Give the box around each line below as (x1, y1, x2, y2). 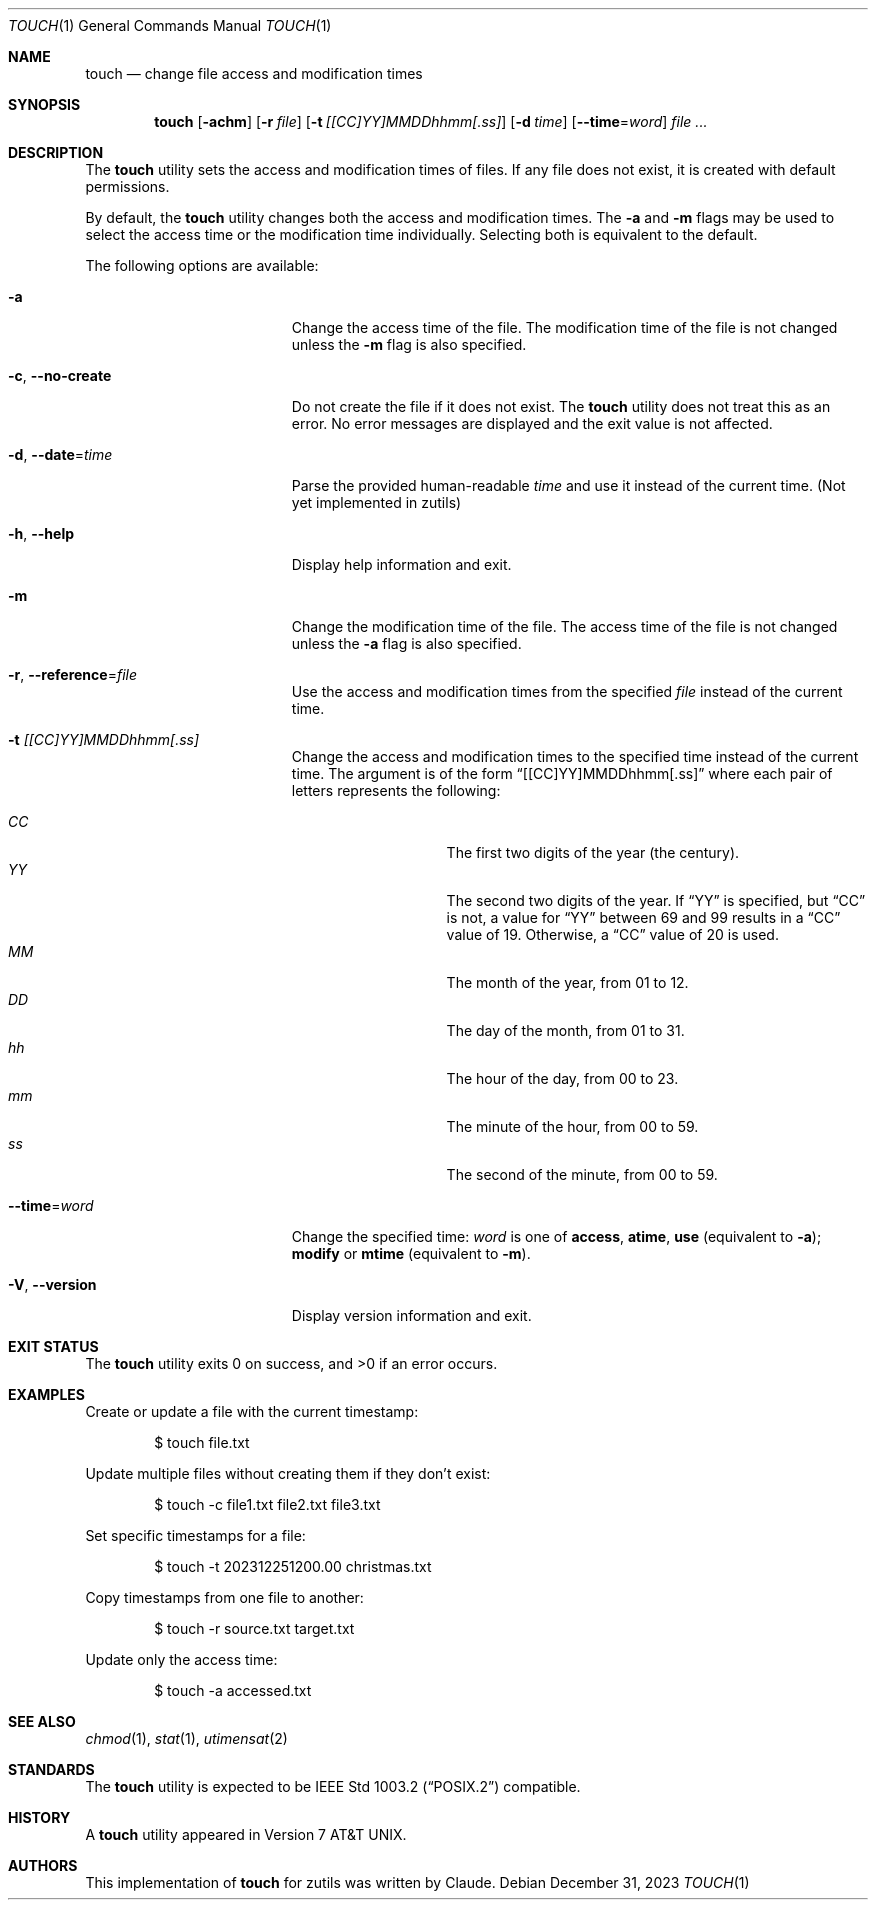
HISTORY (8, 1809, 71, 1826)
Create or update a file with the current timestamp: (85, 1403, 419, 1420)
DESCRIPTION (8, 144, 104, 161)
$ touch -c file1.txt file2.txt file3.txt (154, 1496, 381, 1513)
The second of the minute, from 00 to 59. (446, 1166, 718, 1183)
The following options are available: (85, 257, 319, 274)
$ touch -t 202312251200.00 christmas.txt (154, 1558, 432, 1575)
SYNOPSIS (8, 96, 81, 113)
